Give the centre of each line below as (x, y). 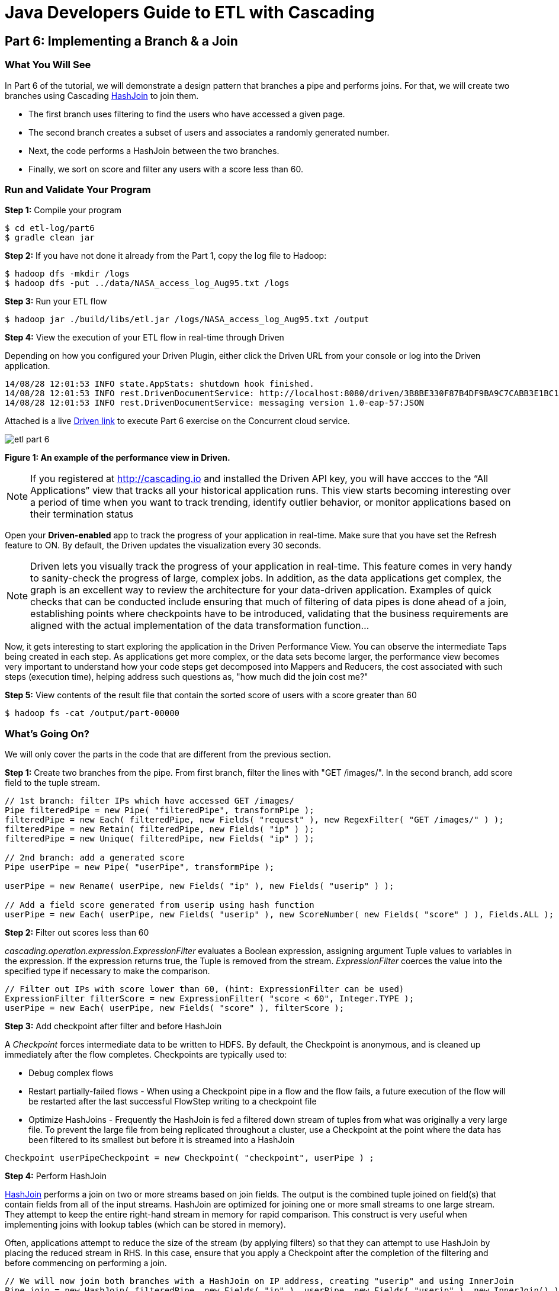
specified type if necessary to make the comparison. (107, 971)
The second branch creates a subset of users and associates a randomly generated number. (209, 132)
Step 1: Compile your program (63, 210)
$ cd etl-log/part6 (50, 228)
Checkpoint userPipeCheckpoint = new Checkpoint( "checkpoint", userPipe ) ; (189, 1158)
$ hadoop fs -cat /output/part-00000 (92, 713)
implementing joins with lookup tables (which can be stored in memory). (145, 1225)
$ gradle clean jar (50, 238)
